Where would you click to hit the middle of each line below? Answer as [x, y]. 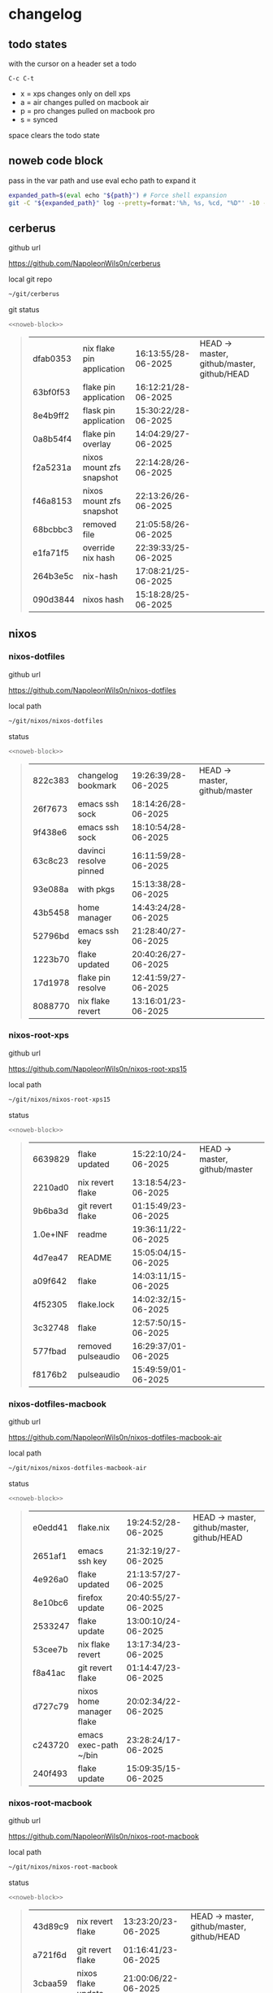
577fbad [49, 1351]
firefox [90, 1597]
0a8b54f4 [52, 439]
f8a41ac [49, 1673]
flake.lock [96, 1304]
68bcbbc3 [52, 529]
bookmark [97, 785]
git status [24, 310]
